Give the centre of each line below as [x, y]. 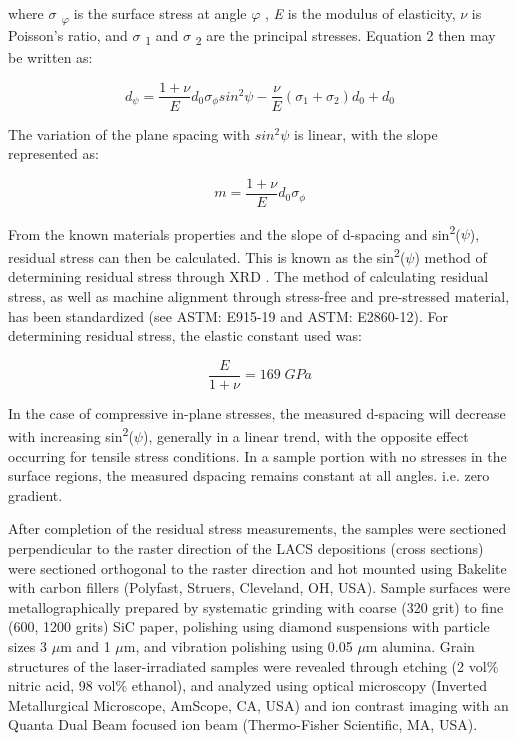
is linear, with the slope [365, 133]
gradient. [35, 494]
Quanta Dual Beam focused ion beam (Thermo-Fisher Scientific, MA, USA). [243, 724]
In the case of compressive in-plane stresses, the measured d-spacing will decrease [257, 412]
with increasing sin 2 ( [71, 435]
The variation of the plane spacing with [129, 133]
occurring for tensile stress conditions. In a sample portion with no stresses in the [257, 455]
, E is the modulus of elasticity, [360, 13]
